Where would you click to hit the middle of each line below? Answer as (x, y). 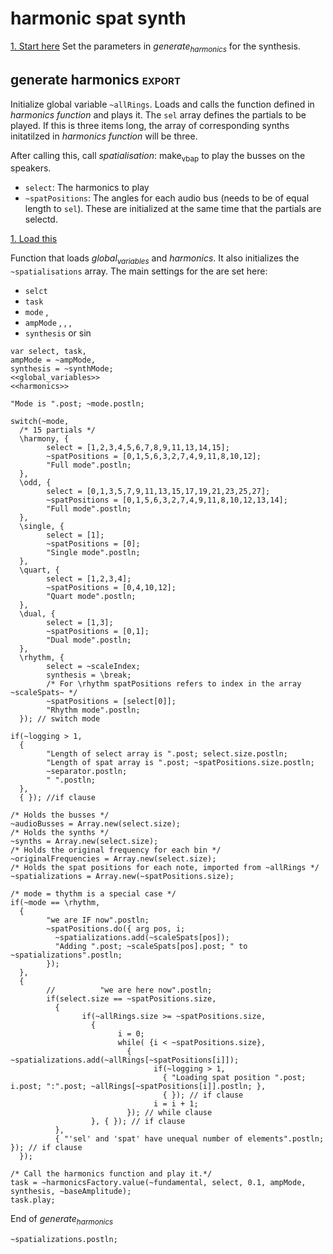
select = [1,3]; (80, 623)
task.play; (33, 1200)
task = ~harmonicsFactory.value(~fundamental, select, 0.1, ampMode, (158, 1183)
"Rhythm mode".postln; (93, 710)
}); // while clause (169, 1113)
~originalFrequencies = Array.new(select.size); (113, 859)
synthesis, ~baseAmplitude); (71, 1192)
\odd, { (35, 483)
